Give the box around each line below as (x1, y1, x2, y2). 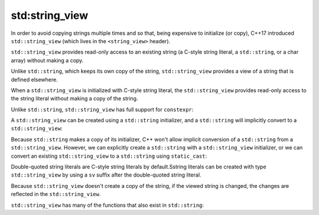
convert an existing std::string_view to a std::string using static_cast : (11, 152, 207, 159)
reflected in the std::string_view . (11, 191, 101, 198)
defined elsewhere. (11, 76, 58, 83)
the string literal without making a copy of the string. (11, 95, 138, 102)
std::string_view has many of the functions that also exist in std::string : (11, 201, 204, 209)
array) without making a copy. (11, 57, 84, 64)
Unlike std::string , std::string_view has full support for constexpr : (11, 106, 194, 113)
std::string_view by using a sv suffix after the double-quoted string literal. (11, 171, 201, 178)
